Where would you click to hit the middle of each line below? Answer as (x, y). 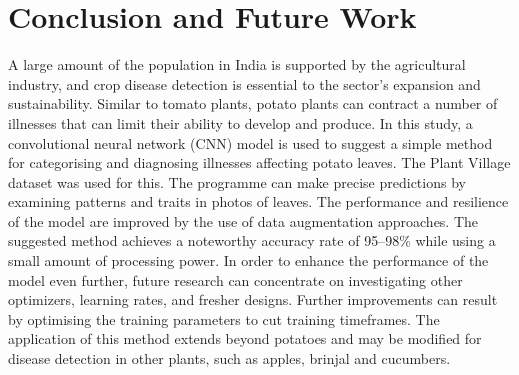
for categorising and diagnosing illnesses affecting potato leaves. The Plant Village (259, 162)
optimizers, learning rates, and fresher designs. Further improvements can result (253, 299)
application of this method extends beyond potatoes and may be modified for (245, 338)
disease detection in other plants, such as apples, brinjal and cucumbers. (229, 358)
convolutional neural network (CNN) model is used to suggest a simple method (250, 142)
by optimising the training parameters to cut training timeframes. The (224, 318)
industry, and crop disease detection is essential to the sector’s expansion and (244, 83)
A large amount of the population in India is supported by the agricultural (237, 64)
